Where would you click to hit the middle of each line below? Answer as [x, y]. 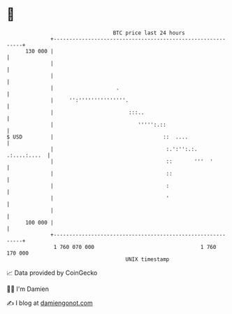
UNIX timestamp [147, 259]
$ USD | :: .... [97, 137]
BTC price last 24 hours [149, 33]
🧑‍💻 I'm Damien [28, 289]
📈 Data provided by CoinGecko [52, 273]
